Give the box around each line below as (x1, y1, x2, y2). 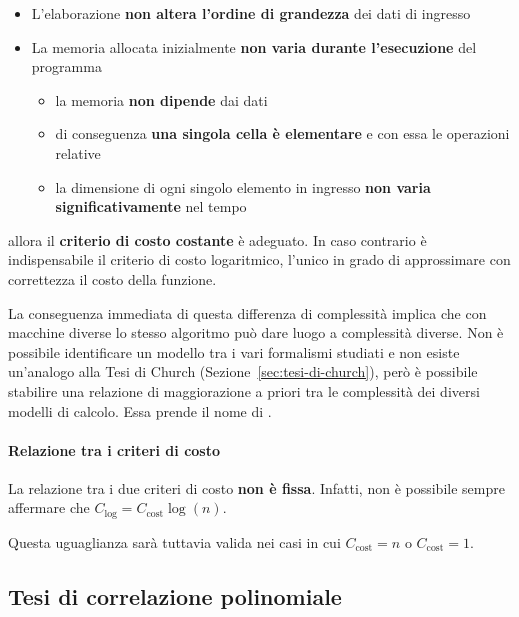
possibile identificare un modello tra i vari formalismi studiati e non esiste (8, 341, 460, 362)
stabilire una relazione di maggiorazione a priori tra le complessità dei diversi (8, 380, 480, 401)
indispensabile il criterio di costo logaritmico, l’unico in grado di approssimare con (8, 249, 511, 270)
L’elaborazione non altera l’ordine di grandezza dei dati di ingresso (31, 3, 471, 23)
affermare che (8, 497, 90, 518)
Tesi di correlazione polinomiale (8, 580, 342, 611)
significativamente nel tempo (55, 196, 247, 217)
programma (31, 56, 102, 77)
